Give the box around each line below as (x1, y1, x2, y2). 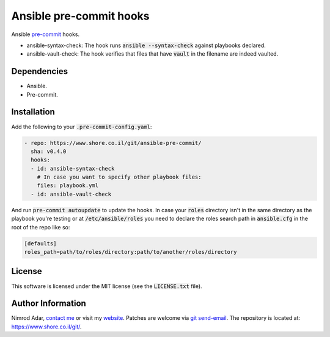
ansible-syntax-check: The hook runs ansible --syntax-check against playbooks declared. (26, 42, 266, 49)
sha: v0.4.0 (31, 147, 67, 155)
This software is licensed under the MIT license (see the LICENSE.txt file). (11, 282, 202, 290)
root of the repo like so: (11, 223, 70, 231)
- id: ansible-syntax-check (31, 165, 115, 172)
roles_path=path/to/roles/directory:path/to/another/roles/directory (24, 248, 237, 255)
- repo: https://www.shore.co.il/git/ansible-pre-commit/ (24, 139, 202, 146)
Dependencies (11, 66, 68, 76)
